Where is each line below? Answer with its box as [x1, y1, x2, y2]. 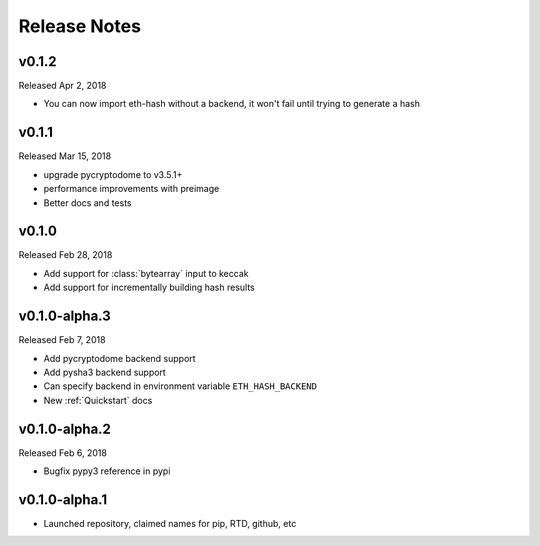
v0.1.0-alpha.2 [18, 420, 112, 437]
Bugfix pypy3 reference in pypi [43, 465, 171, 477]
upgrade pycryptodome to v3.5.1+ [43, 168, 183, 180]
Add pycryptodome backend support [43, 352, 196, 364]
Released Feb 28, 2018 [18, 249, 113, 261]
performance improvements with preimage [43, 183, 220, 195]
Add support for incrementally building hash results [43, 281, 255, 294]
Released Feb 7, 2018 [18, 334, 106, 346]
